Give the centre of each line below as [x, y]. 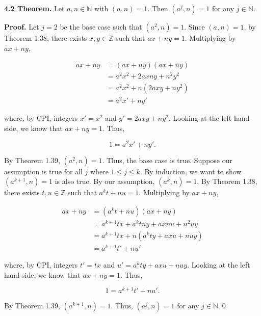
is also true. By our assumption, [105, 181]
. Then [158, 8]
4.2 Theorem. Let [34, 8]
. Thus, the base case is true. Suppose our [167, 160]
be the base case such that [101, 27]
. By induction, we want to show [191, 171]
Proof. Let [22, 27]
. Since [194, 27]
